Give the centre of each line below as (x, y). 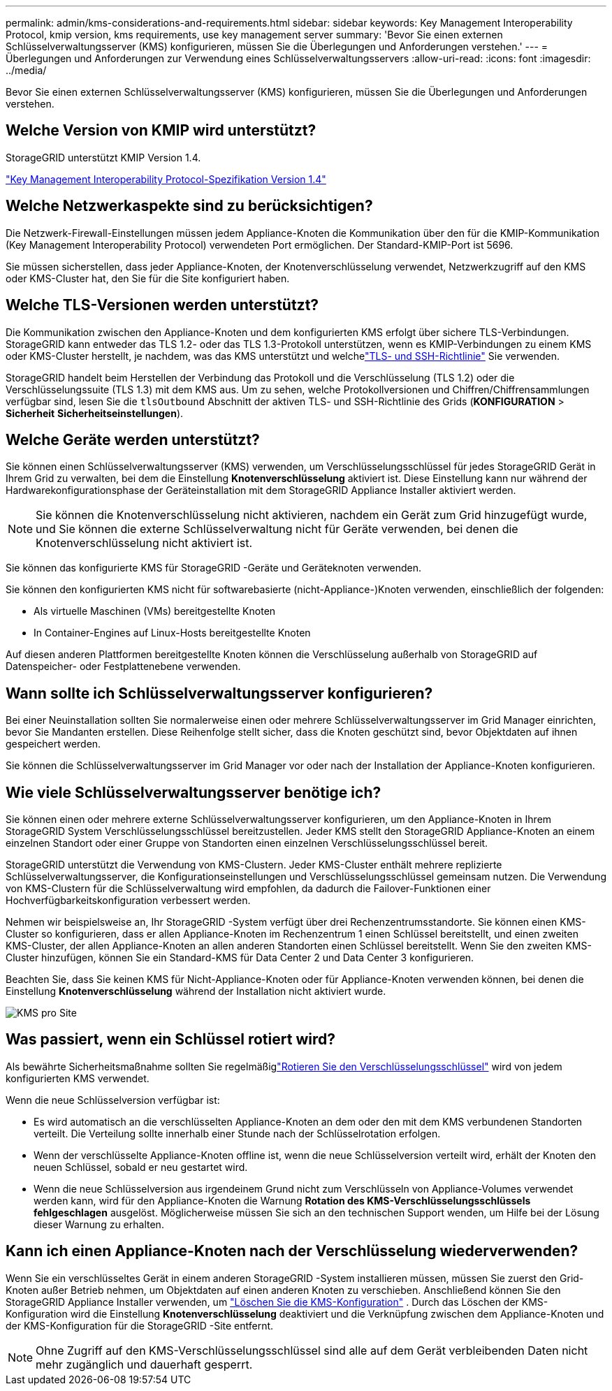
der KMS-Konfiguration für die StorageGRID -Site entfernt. (140, 1325)
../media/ (26, 70)
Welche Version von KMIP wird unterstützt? (161, 131)
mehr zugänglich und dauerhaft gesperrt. (144, 1364)
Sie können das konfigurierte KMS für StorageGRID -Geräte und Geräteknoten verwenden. (214, 568)
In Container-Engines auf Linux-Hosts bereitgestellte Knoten (172, 633)
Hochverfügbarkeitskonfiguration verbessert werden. (128, 901)
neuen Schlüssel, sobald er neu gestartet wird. (141, 1167)
